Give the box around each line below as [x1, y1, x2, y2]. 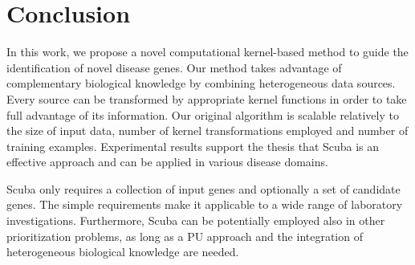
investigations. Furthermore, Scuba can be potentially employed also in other [6, 212, 385, 229]
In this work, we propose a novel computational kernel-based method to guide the [6, 43, 409, 60]
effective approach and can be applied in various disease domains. [6, 153, 328, 170]
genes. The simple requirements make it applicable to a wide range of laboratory [6, 196, 403, 213]
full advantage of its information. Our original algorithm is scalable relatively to [6, 106, 399, 123]
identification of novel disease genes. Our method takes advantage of [6, 59, 342, 75]
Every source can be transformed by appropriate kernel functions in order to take [6, 90, 407, 107]
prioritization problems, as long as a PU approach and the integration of [6, 227, 363, 244]
